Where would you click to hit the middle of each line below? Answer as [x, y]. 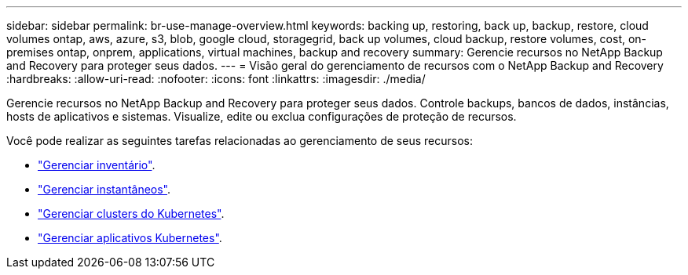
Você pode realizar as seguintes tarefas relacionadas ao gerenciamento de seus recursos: [240, 141]
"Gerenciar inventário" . [97, 165]
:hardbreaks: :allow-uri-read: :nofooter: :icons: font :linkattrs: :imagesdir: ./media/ [216, 79]
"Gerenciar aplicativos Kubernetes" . [130, 238]
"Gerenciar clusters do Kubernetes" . [131, 213]
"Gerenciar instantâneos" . [104, 189]
